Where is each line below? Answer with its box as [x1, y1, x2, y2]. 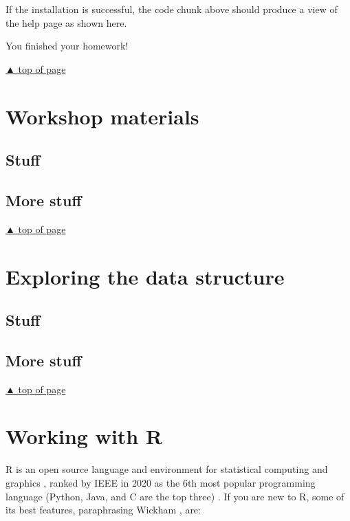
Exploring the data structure [6, 262, 285, 290]
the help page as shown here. [6, 15, 127, 30]
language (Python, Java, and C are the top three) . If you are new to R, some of [6, 489, 344, 503]
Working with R [6, 422, 163, 450]
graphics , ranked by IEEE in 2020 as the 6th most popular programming [6, 476, 316, 489]
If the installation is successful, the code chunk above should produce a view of [6, 2, 338, 16]
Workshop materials [6, 102, 199, 130]
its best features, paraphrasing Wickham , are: [6, 502, 201, 517]
